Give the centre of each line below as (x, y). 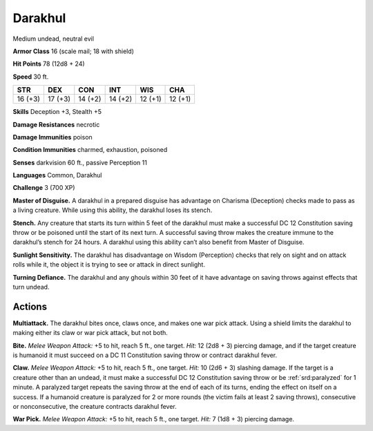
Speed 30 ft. (31, 77)
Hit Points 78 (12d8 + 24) (49, 64)
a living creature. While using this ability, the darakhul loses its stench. (113, 210)
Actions (30, 306)
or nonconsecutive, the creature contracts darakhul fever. (95, 406)
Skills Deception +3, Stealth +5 (57, 112)
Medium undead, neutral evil (54, 39)
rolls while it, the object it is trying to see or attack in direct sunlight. (109, 265)
